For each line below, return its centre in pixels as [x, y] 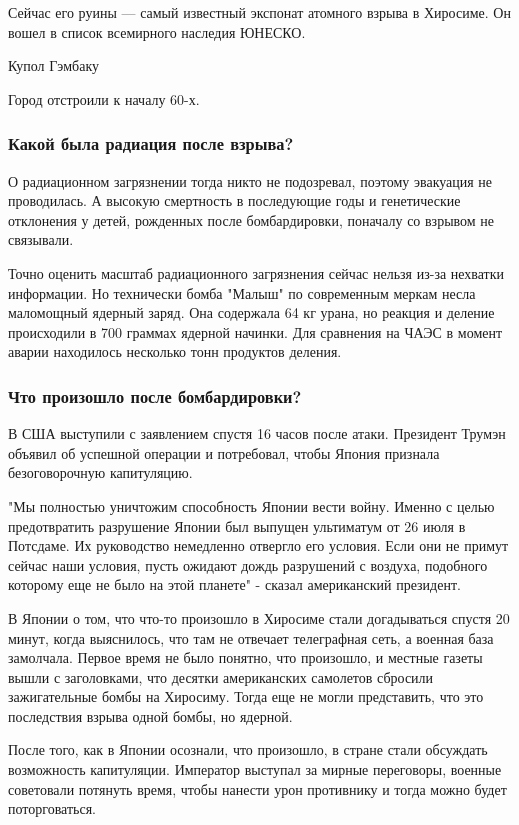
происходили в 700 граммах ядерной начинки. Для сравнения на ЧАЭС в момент [255, 331]
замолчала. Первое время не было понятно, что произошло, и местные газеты [245, 657]
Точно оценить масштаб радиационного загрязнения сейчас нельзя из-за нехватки [256, 272]
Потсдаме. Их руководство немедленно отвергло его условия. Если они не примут [258, 545]
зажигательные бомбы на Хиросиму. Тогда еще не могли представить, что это [246, 696]
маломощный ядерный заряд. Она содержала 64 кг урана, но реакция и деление [251, 312]
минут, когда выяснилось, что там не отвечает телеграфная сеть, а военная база [251, 637]
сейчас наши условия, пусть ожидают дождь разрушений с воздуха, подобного [248, 564]
